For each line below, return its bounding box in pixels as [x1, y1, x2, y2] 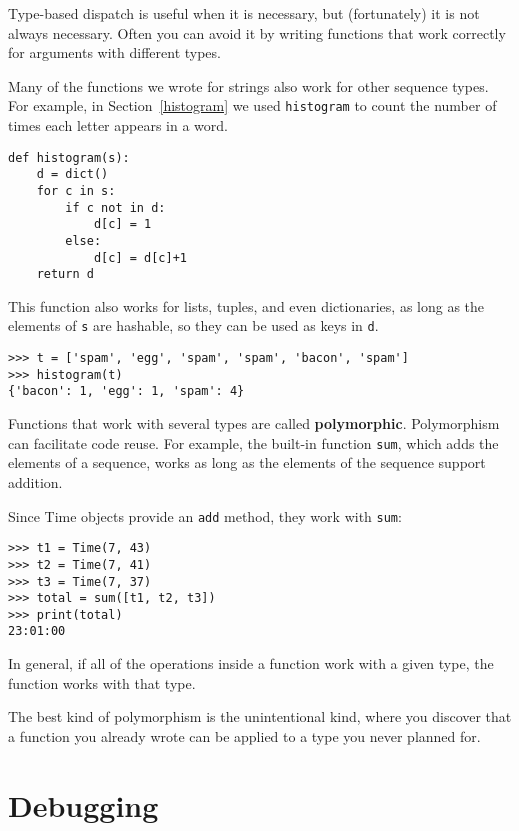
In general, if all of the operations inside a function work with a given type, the [8, 653, 494, 674]
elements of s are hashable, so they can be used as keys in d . [8, 315, 379, 336]
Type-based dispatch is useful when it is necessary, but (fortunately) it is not [8, 3, 480, 23]
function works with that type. [8, 672, 196, 693]
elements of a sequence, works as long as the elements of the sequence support [8, 452, 486, 473]
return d [36, 267, 94, 282]
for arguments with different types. [8, 42, 221, 63]
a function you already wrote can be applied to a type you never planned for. [8, 725, 481, 746]
